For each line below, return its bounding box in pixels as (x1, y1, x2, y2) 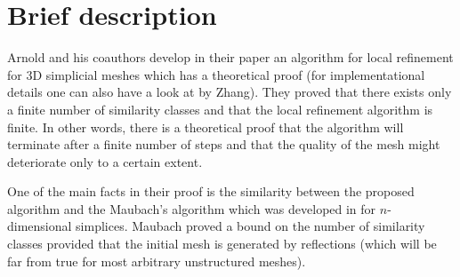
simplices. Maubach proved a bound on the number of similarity (76, 217, 425, 235)
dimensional (7, 217, 72, 235)
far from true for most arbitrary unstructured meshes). (7, 251, 306, 270)
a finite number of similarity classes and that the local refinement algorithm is (7, 99, 433, 118)
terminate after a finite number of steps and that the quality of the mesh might (7, 135, 440, 154)
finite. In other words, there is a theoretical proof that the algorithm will (7, 117, 404, 136)
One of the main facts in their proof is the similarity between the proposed (7, 182, 415, 201)
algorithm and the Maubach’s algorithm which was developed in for (7, 199, 376, 218)
